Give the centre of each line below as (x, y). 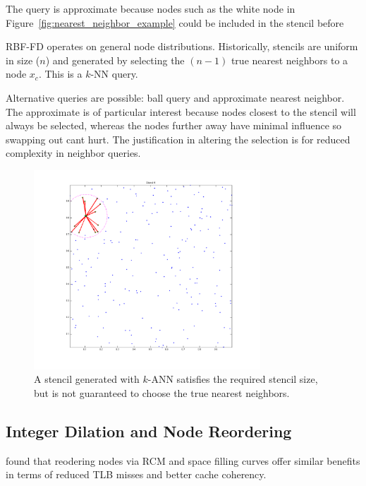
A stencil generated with (87, 379)
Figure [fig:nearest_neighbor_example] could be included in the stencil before (175, 22)
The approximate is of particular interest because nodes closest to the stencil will (181, 111)
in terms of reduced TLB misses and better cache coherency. (136, 474)
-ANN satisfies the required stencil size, (233, 379)
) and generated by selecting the (115, 60)
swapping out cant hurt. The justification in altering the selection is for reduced (178, 139)
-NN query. (114, 74)
